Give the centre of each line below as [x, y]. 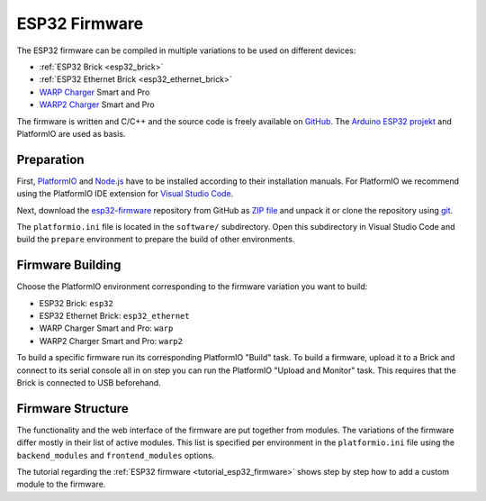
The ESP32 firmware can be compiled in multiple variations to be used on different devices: [186, 50]
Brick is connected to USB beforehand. [89, 383]
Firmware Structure [73, 409]
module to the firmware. [61, 484]
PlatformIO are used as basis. [71, 133]
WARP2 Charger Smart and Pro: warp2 [111, 341]
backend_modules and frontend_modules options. [116, 455]
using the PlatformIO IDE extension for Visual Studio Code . [125, 194]
